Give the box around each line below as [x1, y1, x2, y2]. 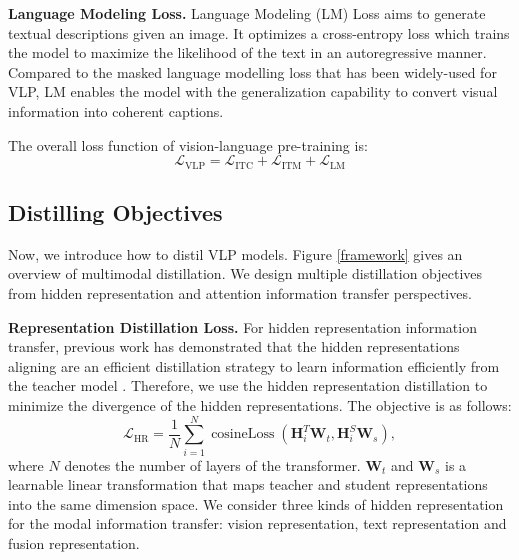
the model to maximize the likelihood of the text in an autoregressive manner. [8, 42, 487, 63]
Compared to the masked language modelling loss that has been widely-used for [8, 61, 497, 82]
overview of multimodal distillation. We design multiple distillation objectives [8, 263, 483, 284]
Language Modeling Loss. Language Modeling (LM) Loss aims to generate [8, 3, 486, 23]
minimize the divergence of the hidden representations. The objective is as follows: [8, 394, 512, 415]
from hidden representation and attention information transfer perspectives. [8, 283, 472, 303]
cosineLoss [211, 427, 275, 442]
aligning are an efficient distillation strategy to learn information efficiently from [8, 355, 500, 376]
